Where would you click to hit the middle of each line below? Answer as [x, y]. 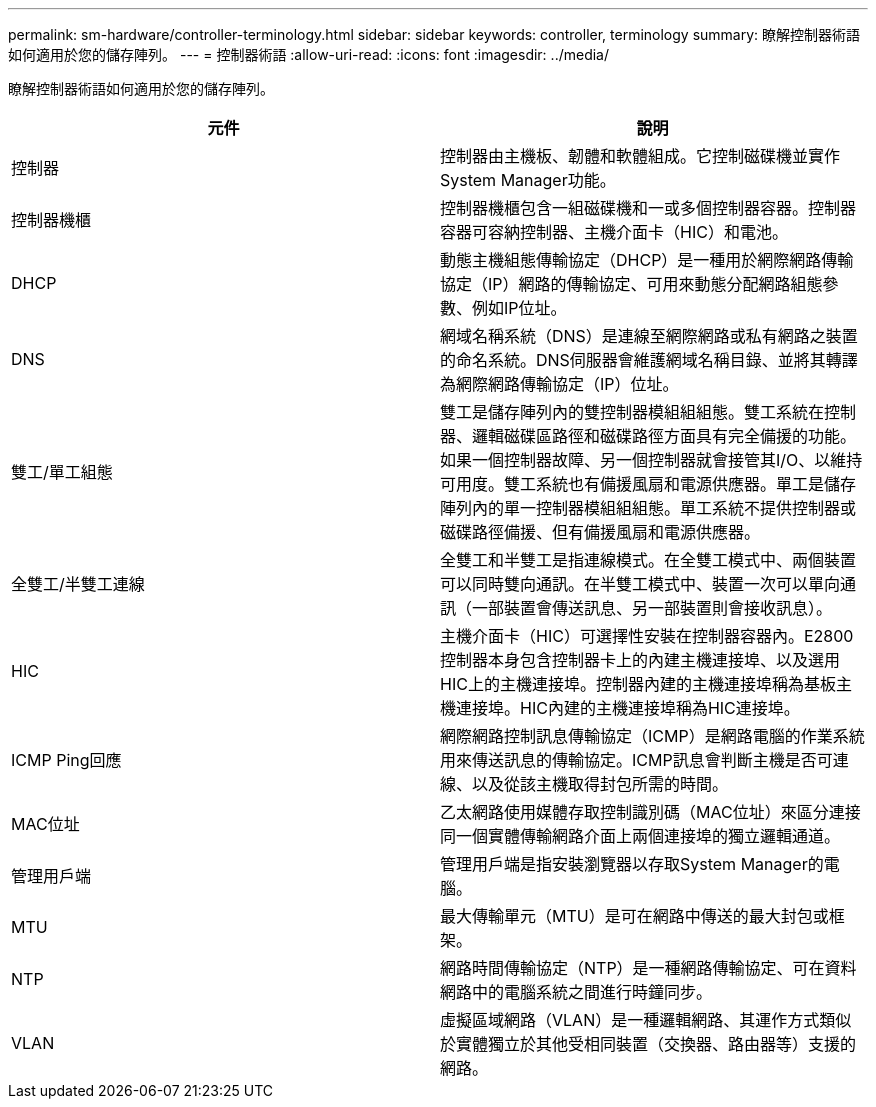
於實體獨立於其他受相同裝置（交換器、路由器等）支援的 [648, 1044]
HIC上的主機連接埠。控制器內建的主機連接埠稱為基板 [638, 684]
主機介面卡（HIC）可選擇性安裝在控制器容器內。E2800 [647, 636]
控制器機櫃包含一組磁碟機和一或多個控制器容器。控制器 [648, 208]
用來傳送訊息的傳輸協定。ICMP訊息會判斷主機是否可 [636, 760]
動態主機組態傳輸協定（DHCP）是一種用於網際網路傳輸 [647, 260]
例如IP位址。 [519, 308]
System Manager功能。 [528, 180]
